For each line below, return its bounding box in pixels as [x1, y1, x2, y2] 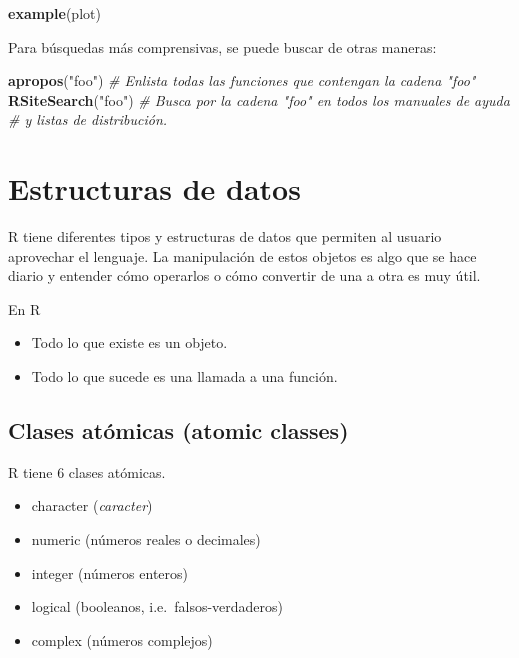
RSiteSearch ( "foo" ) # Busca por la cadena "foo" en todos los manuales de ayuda [8, 89, 510, 110]
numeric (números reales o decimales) [31, 529, 261, 550]
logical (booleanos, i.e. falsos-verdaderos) [31, 596, 284, 617]
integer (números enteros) [31, 562, 188, 583]
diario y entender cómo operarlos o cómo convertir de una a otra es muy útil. [8, 265, 481, 286]
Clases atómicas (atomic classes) [8, 415, 349, 446]
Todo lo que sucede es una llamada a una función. [31, 366, 338, 387]
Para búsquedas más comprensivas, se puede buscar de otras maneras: [8, 36, 437, 57]
